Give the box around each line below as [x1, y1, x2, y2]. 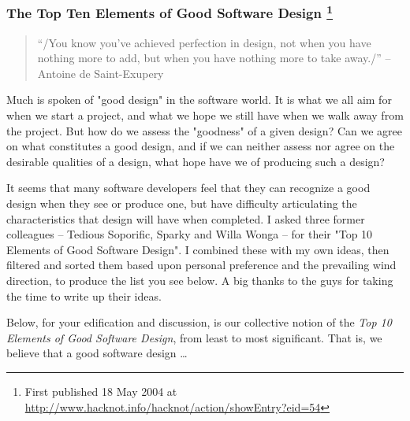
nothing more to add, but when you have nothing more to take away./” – [37, 50, 391, 66]
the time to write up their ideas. [6, 287, 162, 304]
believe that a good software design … [6, 345, 188, 361]
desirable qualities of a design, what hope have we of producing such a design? [6, 153, 385, 169]
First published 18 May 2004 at [24, 382, 177, 399]
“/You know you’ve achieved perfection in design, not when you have [37, 34, 371, 50]
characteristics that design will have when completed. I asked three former [6, 210, 365, 227]
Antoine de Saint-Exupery [37, 65, 164, 81]
